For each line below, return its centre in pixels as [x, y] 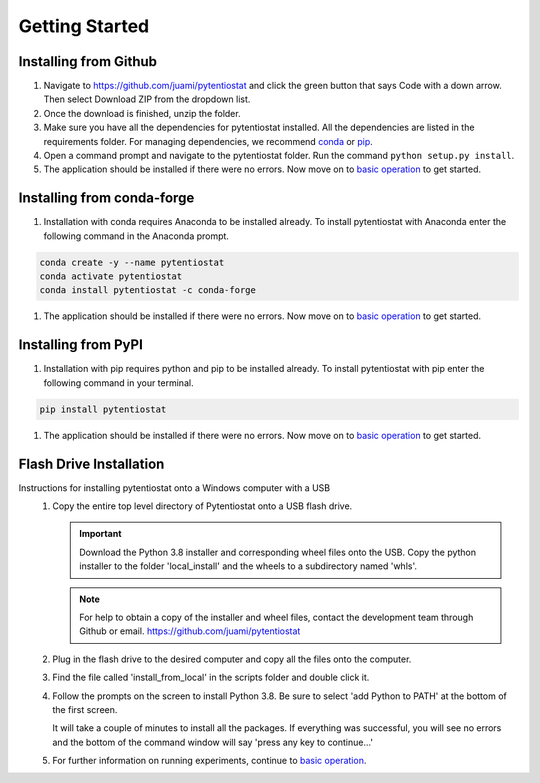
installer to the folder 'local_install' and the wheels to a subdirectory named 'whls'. [248, 566]
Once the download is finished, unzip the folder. [142, 113]
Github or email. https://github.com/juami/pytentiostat [190, 631]
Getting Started [84, 26]
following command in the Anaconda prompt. [136, 236]
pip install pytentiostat [103, 409]
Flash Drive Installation [91, 463]
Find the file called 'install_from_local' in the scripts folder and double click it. [211, 677]
